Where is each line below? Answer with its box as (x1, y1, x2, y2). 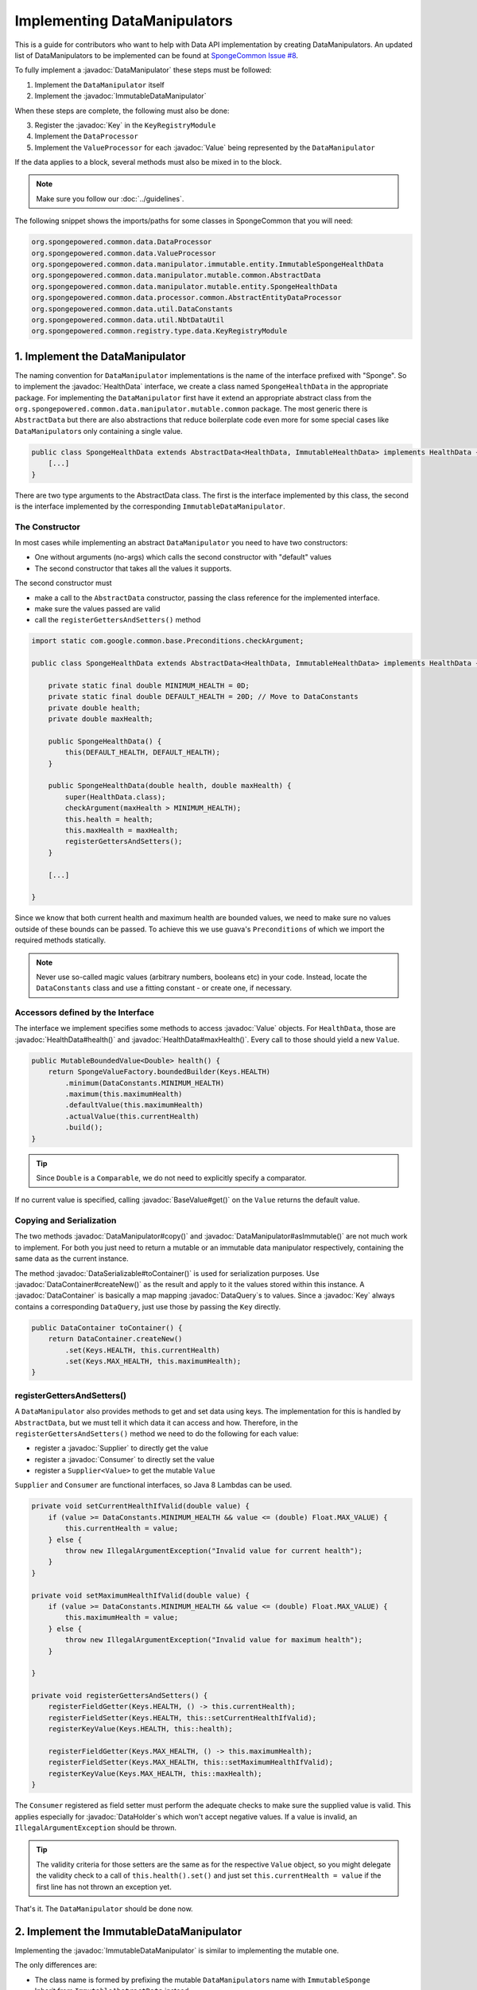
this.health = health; (64, 814, 154, 824)
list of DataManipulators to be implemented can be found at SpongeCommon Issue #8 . (14, 50, 298, 60)
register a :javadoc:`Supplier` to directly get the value (34, 1443, 209, 1453)
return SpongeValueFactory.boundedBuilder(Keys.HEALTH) (48, 1067, 271, 1076)
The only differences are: (14, 1961, 97, 1970)
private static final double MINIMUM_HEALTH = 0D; (48, 681, 250, 690)
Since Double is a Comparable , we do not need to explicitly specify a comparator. (36, 1173, 307, 1182)
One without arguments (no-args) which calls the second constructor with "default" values (34, 552, 332, 562)
